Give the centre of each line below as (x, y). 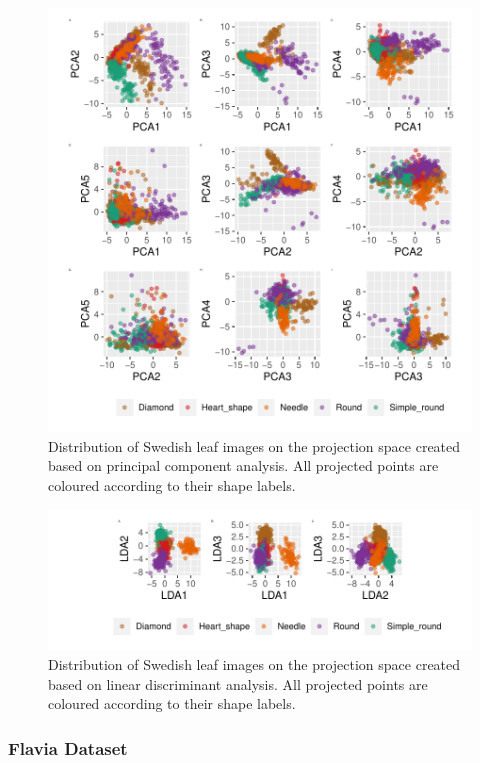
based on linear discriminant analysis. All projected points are (238, 683)
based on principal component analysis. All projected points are (243, 465)
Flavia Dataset (68, 748)
